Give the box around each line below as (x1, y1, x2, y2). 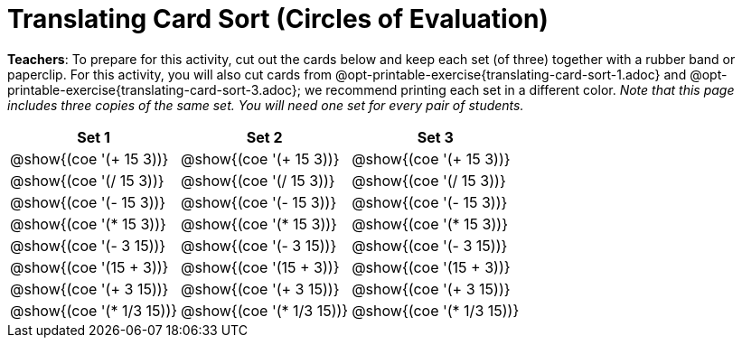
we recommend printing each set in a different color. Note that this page (304, 81, 735, 98)
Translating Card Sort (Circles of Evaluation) (7, 4, 549, 34)
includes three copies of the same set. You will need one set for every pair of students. (7, 97, 524, 113)
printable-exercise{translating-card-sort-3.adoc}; (7, 81, 302, 98)
